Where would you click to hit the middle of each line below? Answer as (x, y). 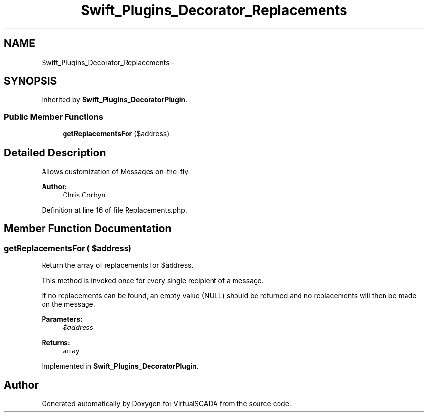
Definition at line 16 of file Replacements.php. (114, 210)
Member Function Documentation (88, 229)
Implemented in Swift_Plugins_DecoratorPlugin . (120, 366)
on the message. (68, 304)
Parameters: (62, 319)
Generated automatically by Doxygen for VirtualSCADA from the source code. (166, 404)
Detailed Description (55, 153)
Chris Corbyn (84, 195)
